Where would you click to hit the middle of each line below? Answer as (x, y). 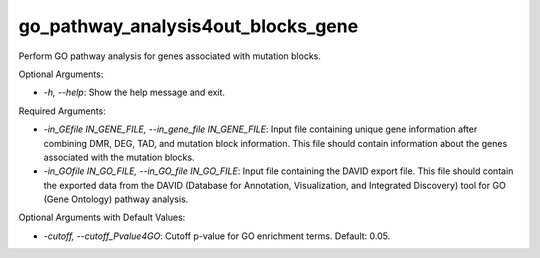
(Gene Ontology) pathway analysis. (116, 199)
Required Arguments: (62, 111)
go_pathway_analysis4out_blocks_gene (188, 26)
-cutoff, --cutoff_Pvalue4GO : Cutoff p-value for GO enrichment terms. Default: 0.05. (217, 236)
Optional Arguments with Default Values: (102, 217)
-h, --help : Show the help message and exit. (134, 92)
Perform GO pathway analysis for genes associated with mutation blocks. (170, 56)
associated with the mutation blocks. (119, 157)
